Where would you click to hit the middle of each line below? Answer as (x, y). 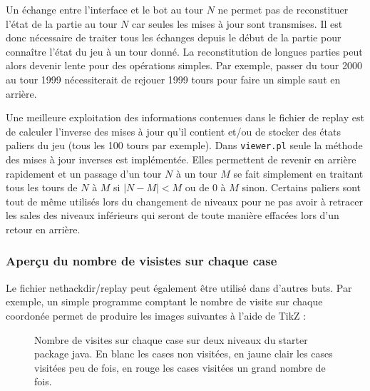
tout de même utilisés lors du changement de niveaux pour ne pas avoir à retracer (185, 201)
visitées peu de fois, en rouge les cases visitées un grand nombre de (180, 367)
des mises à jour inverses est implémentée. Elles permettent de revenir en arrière (181, 159)
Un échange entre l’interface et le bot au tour (104, 9)
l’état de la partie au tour (62, 23)
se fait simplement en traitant (298, 173)
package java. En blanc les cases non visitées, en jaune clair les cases (184, 354)
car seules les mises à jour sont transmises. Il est (237, 23)
